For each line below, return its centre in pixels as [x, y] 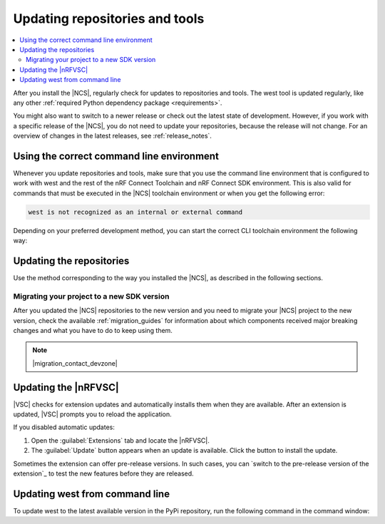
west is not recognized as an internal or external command [135, 212]
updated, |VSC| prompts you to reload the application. [93, 414]
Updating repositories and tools [109, 19]
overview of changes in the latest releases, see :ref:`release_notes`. [112, 136]
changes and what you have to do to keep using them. [93, 330]
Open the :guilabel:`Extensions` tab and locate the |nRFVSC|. [120, 440]
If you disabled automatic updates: [64, 427]
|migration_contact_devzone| [75, 363]
